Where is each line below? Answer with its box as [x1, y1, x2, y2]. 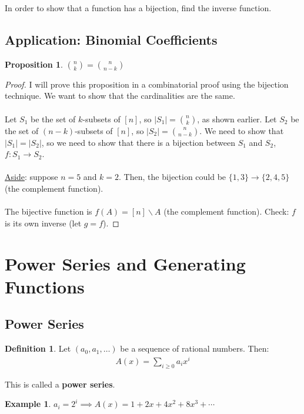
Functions [5, 274, 85, 298]
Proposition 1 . [5, 58, 63, 70]
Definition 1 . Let [5, 342, 71, 355]
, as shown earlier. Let [197, 112, 277, 125]
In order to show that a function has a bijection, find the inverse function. [5, 2, 272, 14]
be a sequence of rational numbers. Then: [120, 342, 269, 355]
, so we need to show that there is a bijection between [41, 136, 235, 148]
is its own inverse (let [5, 216, 82, 229]
